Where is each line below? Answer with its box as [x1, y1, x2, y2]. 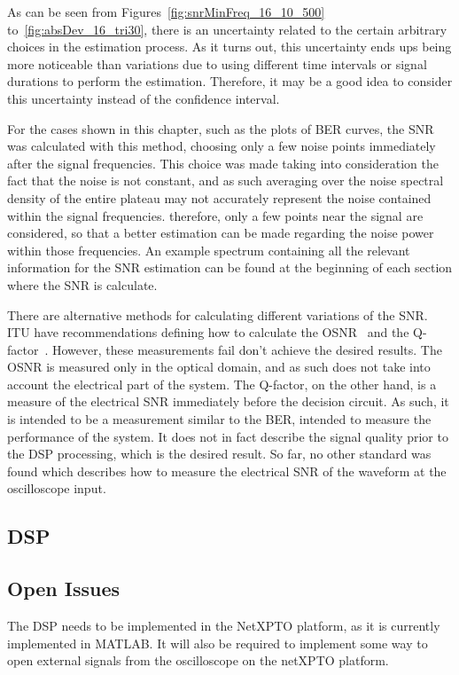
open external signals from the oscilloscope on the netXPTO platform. [7, 651, 389, 670]
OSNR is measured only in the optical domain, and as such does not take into [7, 357, 431, 376]
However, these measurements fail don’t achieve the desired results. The [51, 340, 442, 358]
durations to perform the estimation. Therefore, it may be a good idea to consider [7, 72, 453, 90]
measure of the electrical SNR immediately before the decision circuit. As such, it [7, 392, 449, 411]
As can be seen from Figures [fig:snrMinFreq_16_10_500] [7, 3, 325, 20]
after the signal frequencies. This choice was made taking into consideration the [7, 153, 439, 172]
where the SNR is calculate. [7, 275, 158, 294]
